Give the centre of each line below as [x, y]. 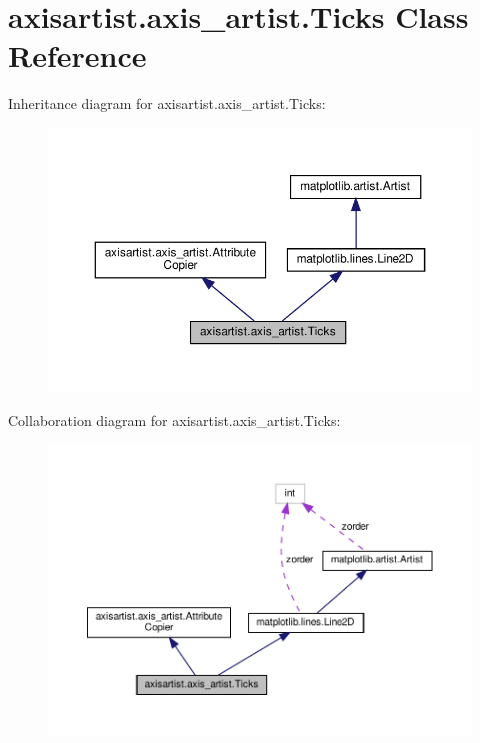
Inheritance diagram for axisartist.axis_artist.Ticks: [167, 103]
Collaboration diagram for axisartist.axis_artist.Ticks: [174, 419]
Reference [77, 55]
